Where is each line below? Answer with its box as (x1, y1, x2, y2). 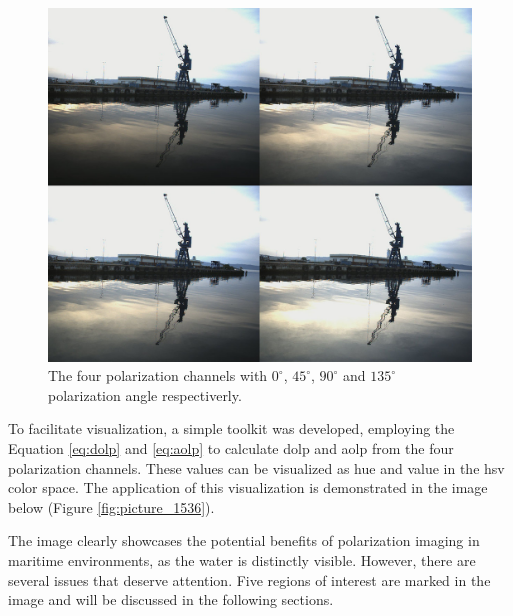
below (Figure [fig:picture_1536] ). (8, 496, 215, 517)
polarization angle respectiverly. (48, 384, 242, 405)
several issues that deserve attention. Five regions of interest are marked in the (8, 569, 491, 590)
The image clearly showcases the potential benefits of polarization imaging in (8, 530, 480, 551)
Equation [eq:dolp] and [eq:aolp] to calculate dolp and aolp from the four (8, 437, 454, 458)
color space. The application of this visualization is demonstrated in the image (8, 477, 488, 498)
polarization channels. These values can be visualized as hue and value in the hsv (8, 457, 505, 478)
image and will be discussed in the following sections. (8, 589, 334, 610)
